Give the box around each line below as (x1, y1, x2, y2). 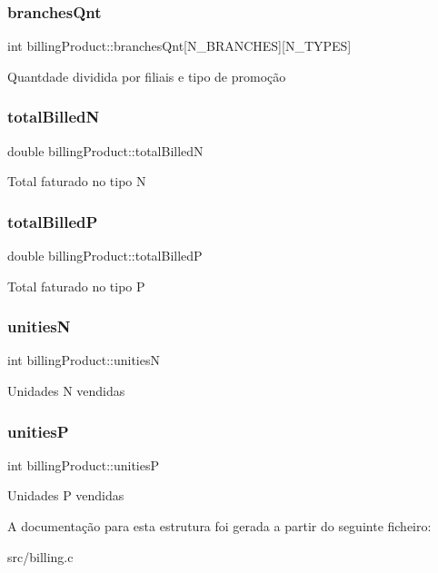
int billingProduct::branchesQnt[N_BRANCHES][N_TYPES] (7, 36, 352, 55)
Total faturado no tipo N (7, 172, 146, 191)
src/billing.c (7, 547, 74, 566)
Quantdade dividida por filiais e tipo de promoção (7, 66, 286, 85)
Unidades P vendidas (7, 486, 124, 505)
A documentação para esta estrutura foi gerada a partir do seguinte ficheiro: (7, 517, 432, 536)
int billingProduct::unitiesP (7, 455, 160, 474)
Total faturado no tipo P (7, 276, 145, 295)
